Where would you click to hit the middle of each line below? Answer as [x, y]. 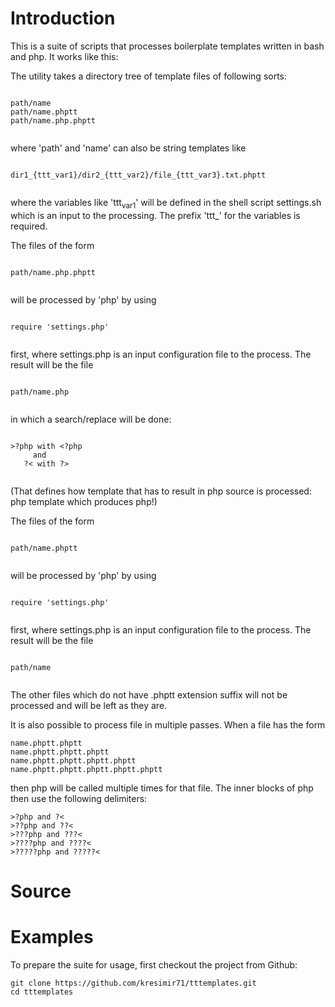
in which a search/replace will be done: [91, 419]
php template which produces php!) [84, 501]
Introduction [63, 18]
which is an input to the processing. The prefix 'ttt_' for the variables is [155, 215]
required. [29, 226]
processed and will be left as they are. [89, 705]
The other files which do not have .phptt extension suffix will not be [149, 694]
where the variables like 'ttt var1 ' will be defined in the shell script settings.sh [166, 203]
